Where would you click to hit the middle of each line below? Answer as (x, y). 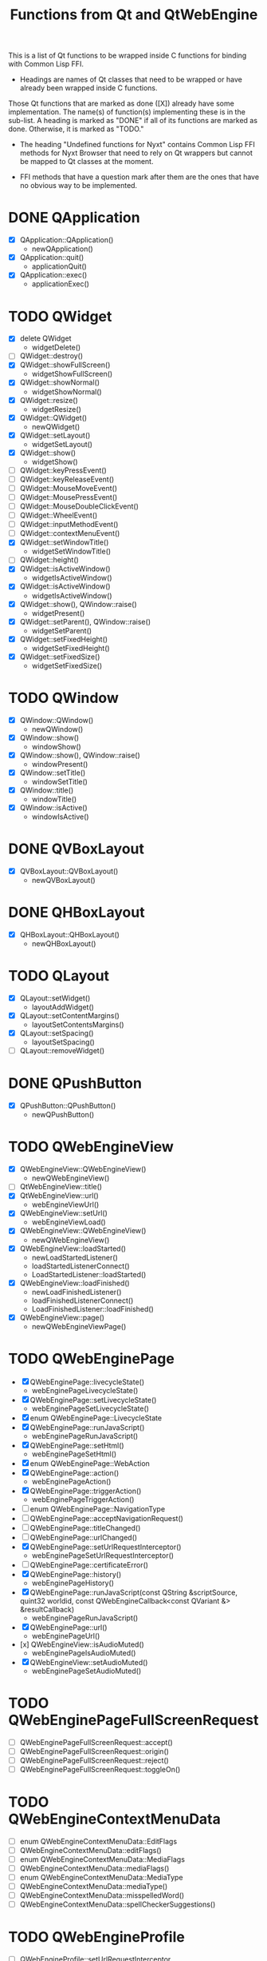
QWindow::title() (47, 790)
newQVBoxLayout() (63, 881)
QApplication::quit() (52, 258)
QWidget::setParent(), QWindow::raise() (85, 621)
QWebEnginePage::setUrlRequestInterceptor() (106, 1547)
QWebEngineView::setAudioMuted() (89, 1662)
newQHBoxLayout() (64, 944)
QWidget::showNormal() (60, 382)
